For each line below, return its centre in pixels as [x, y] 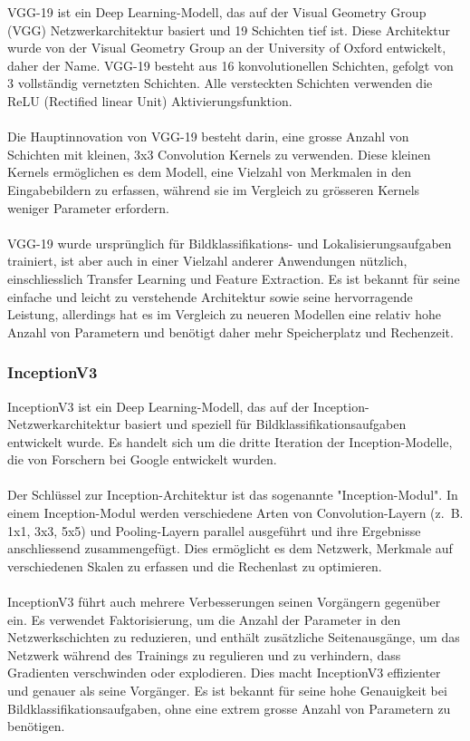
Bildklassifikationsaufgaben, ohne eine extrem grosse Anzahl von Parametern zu [229, 708]
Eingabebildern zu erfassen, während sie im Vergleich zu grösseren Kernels [214, 189]
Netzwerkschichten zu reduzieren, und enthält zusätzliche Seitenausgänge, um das [234, 637]
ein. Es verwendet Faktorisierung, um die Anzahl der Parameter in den [204, 619]
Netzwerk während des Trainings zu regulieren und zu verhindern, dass [204, 654]
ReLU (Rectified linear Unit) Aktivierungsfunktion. [150, 100]
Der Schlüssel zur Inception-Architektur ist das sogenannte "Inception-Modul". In [233, 495]
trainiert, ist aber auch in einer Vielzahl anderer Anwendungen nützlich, [207, 261]
